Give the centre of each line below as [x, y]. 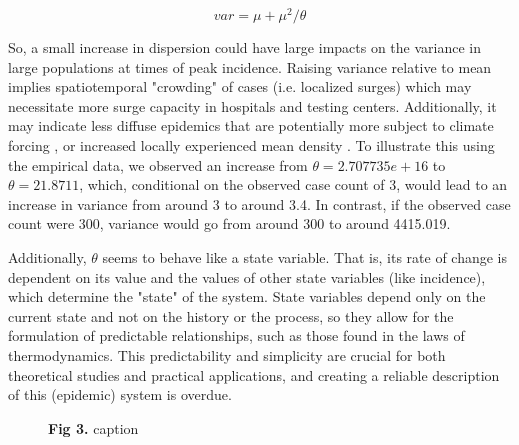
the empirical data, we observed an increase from [158, 164]
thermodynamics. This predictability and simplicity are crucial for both [227, 354]
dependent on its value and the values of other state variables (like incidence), [247, 276]
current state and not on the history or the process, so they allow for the [231, 315]
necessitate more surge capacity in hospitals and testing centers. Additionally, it [252, 105]
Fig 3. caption [93, 427]
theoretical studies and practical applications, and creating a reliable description [254, 374]
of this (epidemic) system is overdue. [120, 394]
